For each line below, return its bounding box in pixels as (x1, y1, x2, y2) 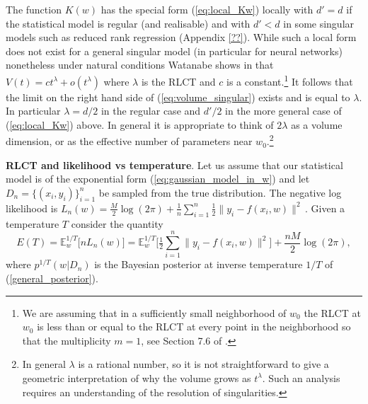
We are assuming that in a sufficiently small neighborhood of (22, 305, 287, 320)
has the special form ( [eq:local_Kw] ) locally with (100, 2, 314, 16)
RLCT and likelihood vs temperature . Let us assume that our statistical (6, 157, 343, 172)
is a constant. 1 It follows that (226, 71, 353, 88)
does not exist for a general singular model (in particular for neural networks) (6, 43, 343, 58)
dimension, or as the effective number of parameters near (6, 134, 253, 149)
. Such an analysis (262, 370, 340, 385)
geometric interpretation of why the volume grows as (22, 370, 251, 385)
